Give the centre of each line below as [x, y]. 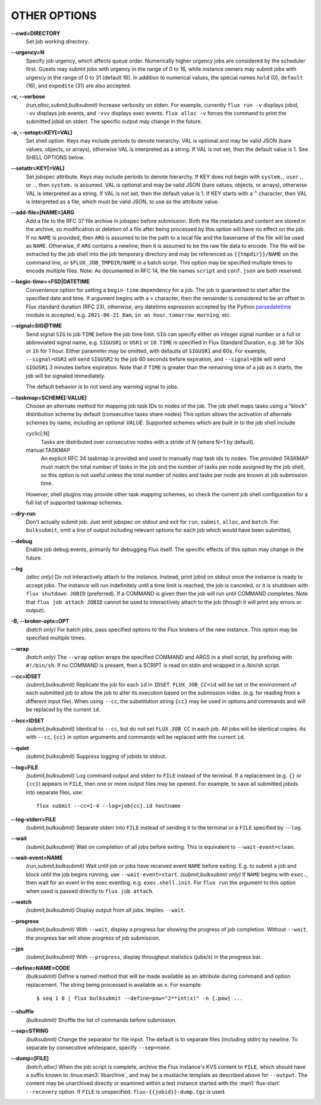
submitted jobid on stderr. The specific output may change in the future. [114, 121]
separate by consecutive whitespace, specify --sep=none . [99, 1047]
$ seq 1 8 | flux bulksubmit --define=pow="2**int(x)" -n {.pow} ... [140, 998]
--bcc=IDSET [28, 720]
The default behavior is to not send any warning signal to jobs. [102, 387]
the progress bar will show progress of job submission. [93, 938]
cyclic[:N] [38, 433]
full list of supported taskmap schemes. [74, 503]
